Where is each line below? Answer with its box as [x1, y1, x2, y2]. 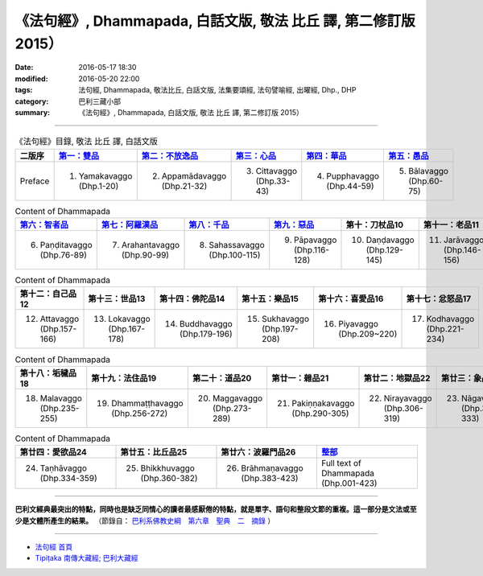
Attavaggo [39, 314, 80, 325]
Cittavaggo [255, 165, 298, 176]
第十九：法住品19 [91, 372, 157, 384]
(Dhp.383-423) [241, 473, 299, 484]
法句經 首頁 [35, 541, 72, 551]
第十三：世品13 [88, 294, 146, 305]
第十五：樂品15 [242, 294, 299, 305]
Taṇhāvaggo [39, 463, 88, 474]
